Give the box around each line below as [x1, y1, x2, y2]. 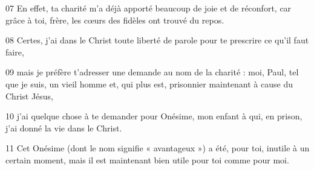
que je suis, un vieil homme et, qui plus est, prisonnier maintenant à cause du [5, 77, 293, 90]
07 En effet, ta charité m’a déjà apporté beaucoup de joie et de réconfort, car [5, 2, 292, 14]
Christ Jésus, [5, 89, 54, 102]
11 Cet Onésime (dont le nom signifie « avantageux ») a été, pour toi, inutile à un [5, 142, 310, 154]
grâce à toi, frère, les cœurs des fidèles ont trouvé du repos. [5, 13, 224, 26]
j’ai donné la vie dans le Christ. [5, 121, 122, 134]
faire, [5, 45, 24, 58]
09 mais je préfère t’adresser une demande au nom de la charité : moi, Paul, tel [5, 66, 299, 78]
